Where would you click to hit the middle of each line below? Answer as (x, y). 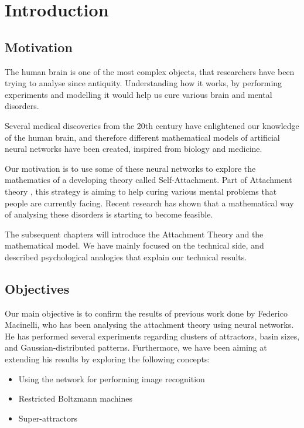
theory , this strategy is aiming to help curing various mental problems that (141, 191)
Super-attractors (48, 418)
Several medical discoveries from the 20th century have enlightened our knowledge (152, 125)
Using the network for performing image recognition (112, 378)
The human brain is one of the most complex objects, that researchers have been (150, 71)
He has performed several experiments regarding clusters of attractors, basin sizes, (152, 336)
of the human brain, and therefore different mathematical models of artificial (142, 137)
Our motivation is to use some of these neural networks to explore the (130, 168)
